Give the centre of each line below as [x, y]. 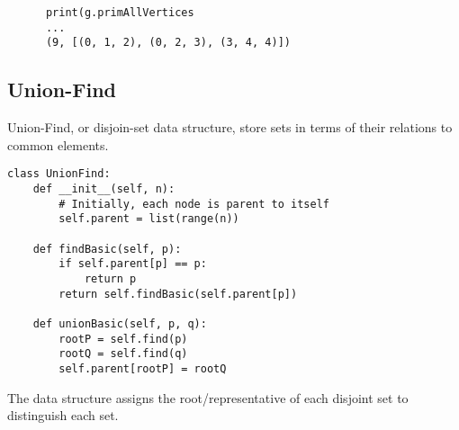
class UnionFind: [59, 174]
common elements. [58, 144]
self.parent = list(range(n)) [149, 219]
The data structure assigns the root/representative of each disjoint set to [208, 397]
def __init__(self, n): [104, 189]
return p [110, 278]
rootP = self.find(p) [123, 339]
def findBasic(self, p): [107, 249]
